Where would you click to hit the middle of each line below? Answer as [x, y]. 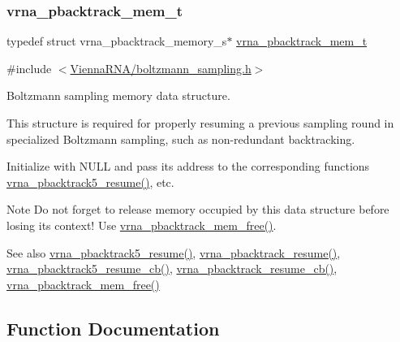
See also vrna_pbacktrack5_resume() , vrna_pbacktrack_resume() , [174, 252]
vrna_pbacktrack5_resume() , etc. [90, 182]
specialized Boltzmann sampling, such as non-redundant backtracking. [181, 139]
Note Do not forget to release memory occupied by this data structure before [198, 209]
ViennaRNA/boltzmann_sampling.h [161, 68]
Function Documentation [113, 328]
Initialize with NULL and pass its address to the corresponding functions [188, 166]
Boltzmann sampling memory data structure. [118, 95]
